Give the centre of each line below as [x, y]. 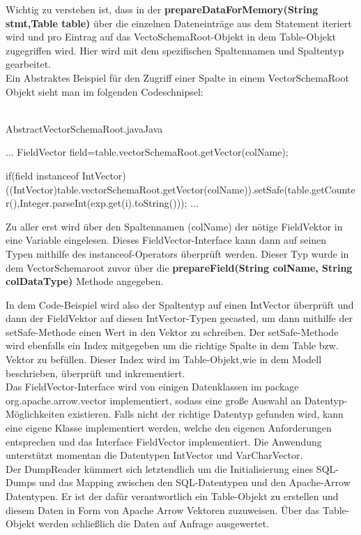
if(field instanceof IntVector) [66, 175]
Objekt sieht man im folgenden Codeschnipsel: [105, 91]
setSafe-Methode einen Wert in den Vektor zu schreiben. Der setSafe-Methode [172, 331]
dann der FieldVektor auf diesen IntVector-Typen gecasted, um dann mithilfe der [179, 318]
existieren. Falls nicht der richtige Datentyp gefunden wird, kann [206, 414]
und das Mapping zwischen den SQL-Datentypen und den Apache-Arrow [195, 482]
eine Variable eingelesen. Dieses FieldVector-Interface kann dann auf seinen [166, 240]
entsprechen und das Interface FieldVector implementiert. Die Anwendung [164, 441]
